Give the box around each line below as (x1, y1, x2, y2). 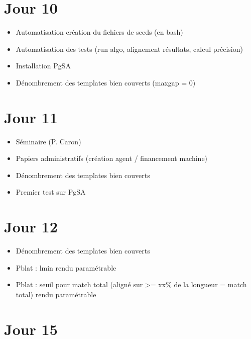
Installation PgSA (16, 60, 71, 71)
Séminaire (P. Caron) (16, 136, 81, 146)
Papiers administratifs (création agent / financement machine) (16, 153, 208, 163)
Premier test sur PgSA (16, 187, 86, 197)
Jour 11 (4, 107, 58, 127)
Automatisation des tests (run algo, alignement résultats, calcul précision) (16, 43, 243, 54)
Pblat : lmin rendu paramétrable (16, 262, 116, 273)
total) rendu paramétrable (16, 289, 96, 299)
